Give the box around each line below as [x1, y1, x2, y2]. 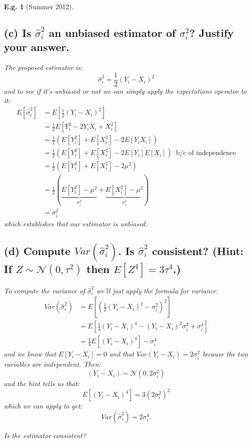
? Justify [189, 25, 234, 40]
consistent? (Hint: [152, 243, 244, 258]
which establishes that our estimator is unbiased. [4, 218, 148, 228]
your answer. [4, 39, 69, 54]
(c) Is [4, 25, 32, 40]
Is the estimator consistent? [4, 430, 86, 440]
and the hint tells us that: [4, 378, 80, 389]
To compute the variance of [4, 285, 85, 295]
